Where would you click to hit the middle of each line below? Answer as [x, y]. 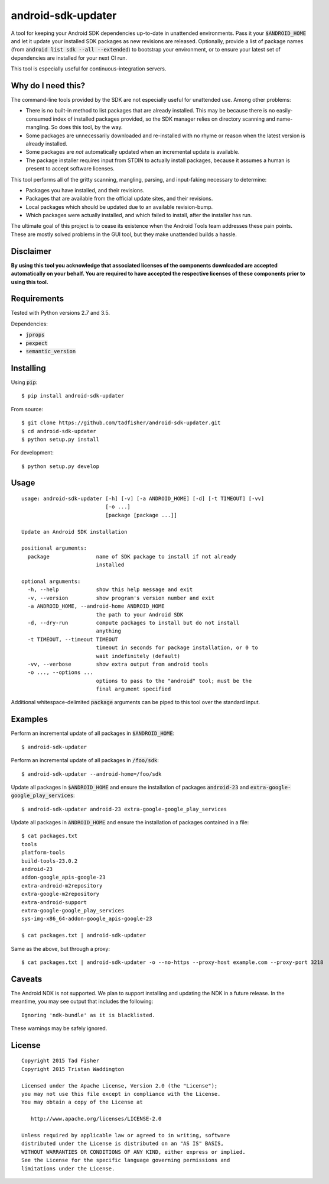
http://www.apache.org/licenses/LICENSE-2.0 [96, 1119]
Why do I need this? [48, 86]
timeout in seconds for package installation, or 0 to [177, 648]
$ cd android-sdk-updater [59, 431]
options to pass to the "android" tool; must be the [174, 681]
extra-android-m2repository [62, 885]
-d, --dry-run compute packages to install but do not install [133, 622]
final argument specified [133, 689]
